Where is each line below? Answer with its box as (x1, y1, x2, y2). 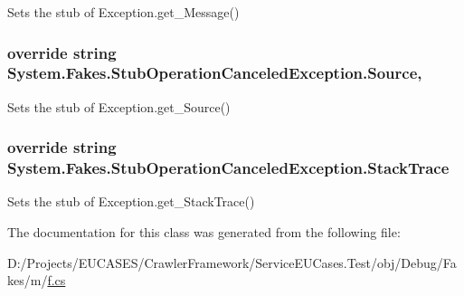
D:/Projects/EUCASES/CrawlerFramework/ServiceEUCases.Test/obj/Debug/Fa (7, 253, 457, 272)
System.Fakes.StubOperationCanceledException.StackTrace (7, 157, 450, 179)
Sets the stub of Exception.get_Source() (7, 97, 231, 116)
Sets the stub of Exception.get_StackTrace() (7, 192, 255, 211)
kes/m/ (7, 271, 48, 290)
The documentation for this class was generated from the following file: (7, 223, 401, 242)
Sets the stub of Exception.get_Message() (7, 3, 240, 21)
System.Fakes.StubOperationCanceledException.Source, (7, 62, 422, 84)
